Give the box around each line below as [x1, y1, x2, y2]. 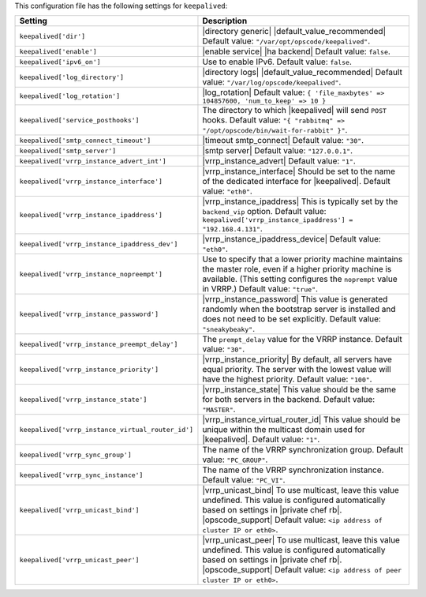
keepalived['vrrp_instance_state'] [19, 395, 148, 404]
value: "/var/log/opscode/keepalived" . [202, 77, 342, 88]
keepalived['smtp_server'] [19, 146, 117, 155]
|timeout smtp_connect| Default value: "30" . [202, 135, 364, 146]
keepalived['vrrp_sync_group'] [19, 450, 132, 459]
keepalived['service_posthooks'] [19, 115, 140, 124]
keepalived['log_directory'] [19, 73, 125, 81]
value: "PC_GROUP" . [202, 454, 268, 465]
